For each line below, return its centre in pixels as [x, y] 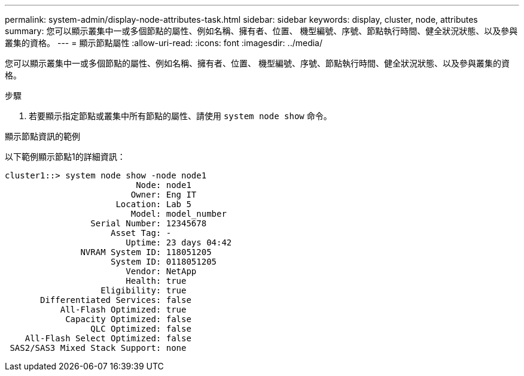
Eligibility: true [144, 290]
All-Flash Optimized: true [123, 310]
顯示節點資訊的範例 [42, 136]
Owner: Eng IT [164, 195]
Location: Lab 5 [153, 204]
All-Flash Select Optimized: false [108, 338]
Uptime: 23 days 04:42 [179, 242]
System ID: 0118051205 [164, 262]
